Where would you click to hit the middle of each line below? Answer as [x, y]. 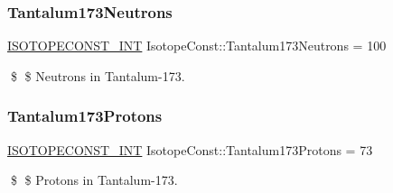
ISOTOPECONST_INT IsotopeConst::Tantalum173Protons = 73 [190, 149]
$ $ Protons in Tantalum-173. [94, 180]
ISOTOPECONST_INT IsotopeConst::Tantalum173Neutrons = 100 [197, 46]
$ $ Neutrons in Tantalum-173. [98, 75]
